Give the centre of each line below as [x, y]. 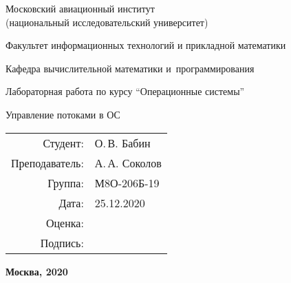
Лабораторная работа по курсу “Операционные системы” [125, 91]
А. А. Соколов [128, 163]
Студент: [63, 143]
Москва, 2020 [37, 271]
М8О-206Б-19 [127, 182]
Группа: [66, 182]
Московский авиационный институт [80, 8]
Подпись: [62, 242]
